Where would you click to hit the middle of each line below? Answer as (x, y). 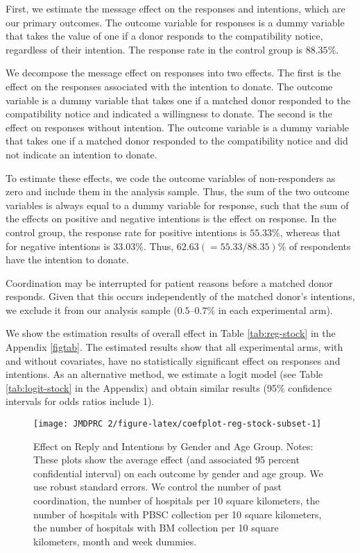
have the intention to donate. (67, 259)
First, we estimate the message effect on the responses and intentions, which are (175, 8)
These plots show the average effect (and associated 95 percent (166, 460)
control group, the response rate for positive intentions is (126, 232)
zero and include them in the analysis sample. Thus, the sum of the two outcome (178, 191)
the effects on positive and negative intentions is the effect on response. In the (171, 218)
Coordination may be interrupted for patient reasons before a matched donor (169, 282)
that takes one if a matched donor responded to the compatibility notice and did (177, 141)
